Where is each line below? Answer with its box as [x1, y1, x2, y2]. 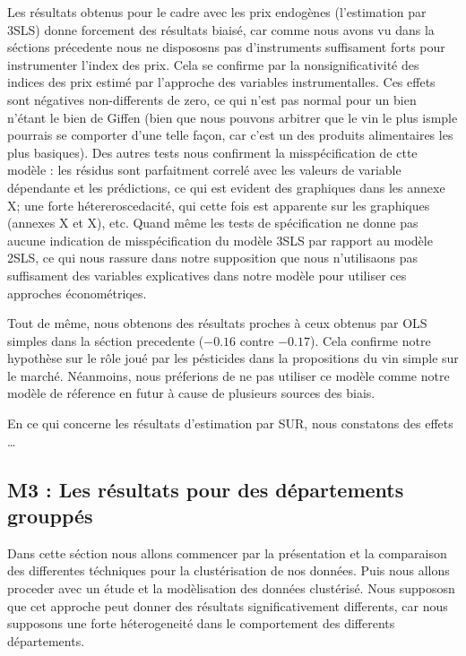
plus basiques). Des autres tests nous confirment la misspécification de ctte [7, 142, 418, 161]
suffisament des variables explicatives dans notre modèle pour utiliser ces [7, 265, 407, 284]
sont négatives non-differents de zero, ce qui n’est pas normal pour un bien [7, 90, 417, 108]
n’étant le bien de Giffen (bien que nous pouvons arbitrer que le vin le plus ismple [7, 108, 458, 126]
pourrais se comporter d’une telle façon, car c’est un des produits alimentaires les [7, 125, 453, 144]
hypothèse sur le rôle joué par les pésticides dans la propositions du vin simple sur [7, 349, 459, 367]
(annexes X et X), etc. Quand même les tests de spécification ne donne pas [7, 213, 419, 232]
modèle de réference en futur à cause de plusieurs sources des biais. [7, 384, 375, 402]
